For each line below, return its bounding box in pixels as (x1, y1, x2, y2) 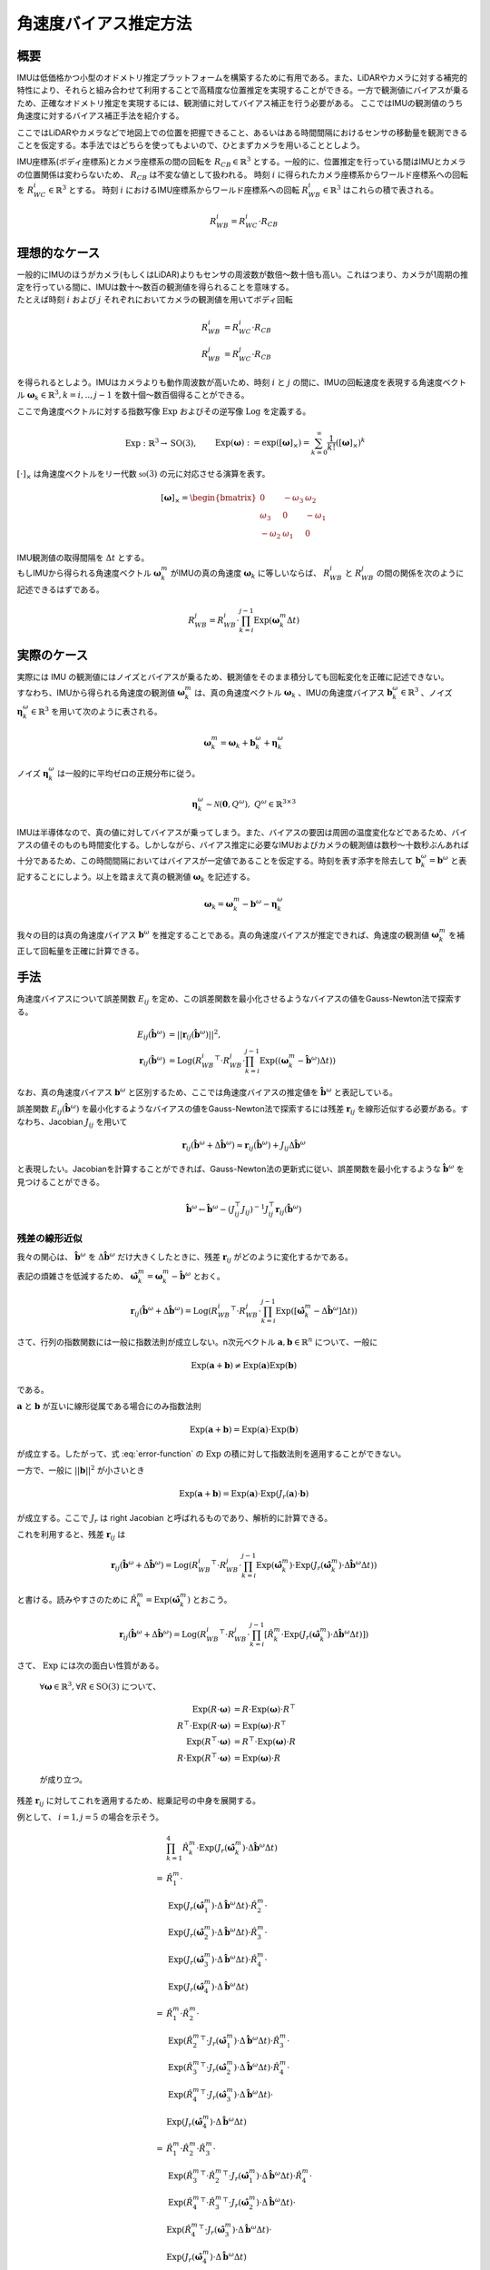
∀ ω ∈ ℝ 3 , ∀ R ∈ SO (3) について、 (39, 1680, 162, 1692)
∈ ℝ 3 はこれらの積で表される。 (322, 183, 439, 195)
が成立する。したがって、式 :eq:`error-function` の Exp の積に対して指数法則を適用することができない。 (16, 1448, 407, 1459)
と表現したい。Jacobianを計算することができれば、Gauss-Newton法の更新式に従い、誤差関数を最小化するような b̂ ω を (16, 1162, 465, 1175)
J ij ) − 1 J (240, 1203, 269, 1217)
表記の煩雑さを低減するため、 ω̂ (16, 1270, 139, 1281)
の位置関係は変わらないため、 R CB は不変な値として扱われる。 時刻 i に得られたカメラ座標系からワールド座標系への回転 (16, 169, 469, 182)
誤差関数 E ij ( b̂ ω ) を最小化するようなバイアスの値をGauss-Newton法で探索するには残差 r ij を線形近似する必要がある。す (16, 1102, 469, 1117)
